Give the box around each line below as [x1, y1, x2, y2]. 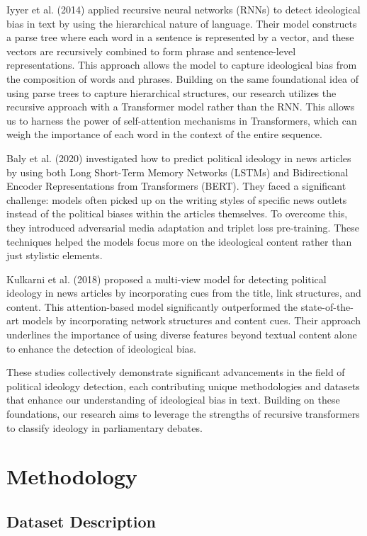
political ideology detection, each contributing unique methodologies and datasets [6, 378, 360, 393]
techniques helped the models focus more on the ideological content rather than [6, 234, 352, 249]
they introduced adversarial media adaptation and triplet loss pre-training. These [6, 219, 359, 234]
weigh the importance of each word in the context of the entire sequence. [6, 127, 322, 142]
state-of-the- [300, 299, 354, 314]
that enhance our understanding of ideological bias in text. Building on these [6, 392, 340, 407]
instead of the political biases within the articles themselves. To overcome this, [6, 206, 348, 221]
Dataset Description [6, 510, 156, 532]
